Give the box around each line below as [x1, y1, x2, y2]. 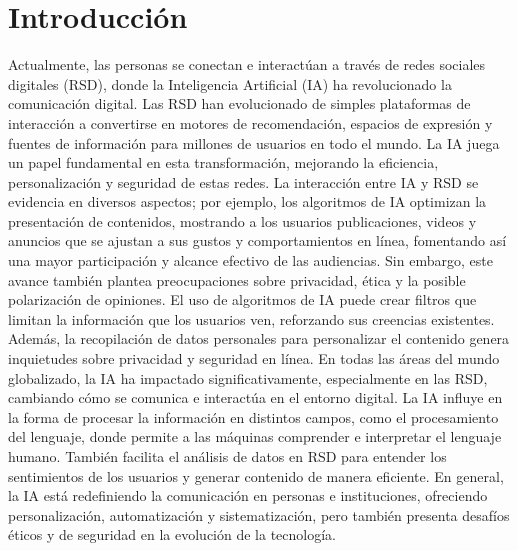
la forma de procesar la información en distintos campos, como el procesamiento [8, 406, 499, 427]
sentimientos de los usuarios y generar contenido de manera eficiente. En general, [8, 465, 504, 486]
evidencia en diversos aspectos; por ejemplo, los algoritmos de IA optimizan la [8, 191, 487, 212]
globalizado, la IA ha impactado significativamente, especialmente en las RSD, [8, 367, 488, 388]
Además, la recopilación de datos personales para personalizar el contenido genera [8, 328, 510, 349]
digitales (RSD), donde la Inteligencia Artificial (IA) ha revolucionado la [8, 73, 452, 94]
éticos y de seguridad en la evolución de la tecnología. [8, 524, 337, 545]
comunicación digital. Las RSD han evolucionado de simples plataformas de [8, 93, 471, 114]
